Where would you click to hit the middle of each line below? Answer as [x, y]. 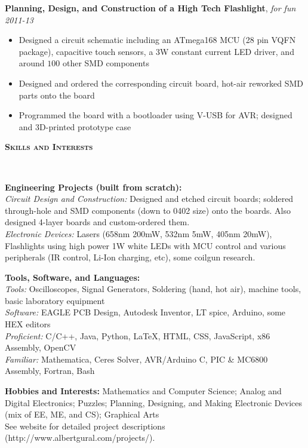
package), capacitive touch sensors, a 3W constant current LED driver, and [156, 51]
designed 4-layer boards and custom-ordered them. [97, 222]
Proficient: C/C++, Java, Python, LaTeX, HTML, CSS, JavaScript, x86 [138, 335]
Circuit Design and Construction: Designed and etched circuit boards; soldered [149, 199]
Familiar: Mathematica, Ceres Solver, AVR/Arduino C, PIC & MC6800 [136, 359]
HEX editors [28, 324]
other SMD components [106, 63]
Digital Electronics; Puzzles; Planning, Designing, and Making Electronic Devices [154, 402]
